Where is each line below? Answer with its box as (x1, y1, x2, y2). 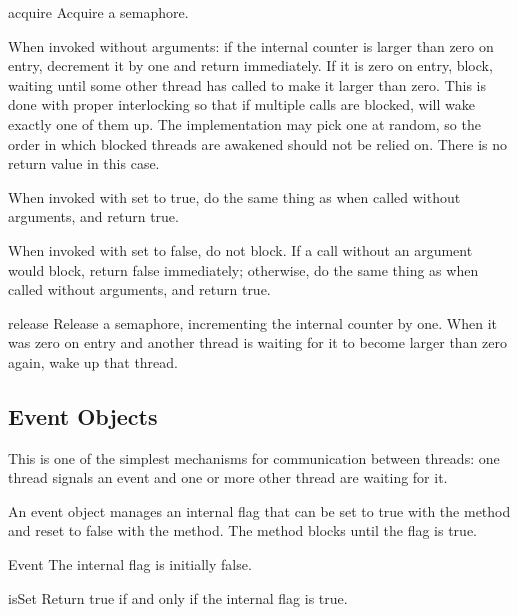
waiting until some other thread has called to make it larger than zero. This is (8, 74, 487, 95)
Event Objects (8, 400, 158, 431)
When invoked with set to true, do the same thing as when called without (8, 186, 461, 207)
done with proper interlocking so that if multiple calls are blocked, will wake (8, 94, 475, 115)
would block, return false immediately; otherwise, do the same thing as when (8, 259, 479, 280)
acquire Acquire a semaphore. (8, 2, 189, 22)
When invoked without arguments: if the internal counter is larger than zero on (8, 35, 494, 56)
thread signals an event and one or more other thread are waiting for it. (8, 467, 448, 488)
